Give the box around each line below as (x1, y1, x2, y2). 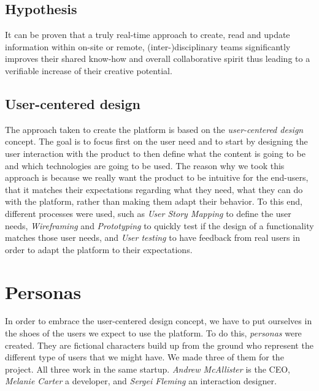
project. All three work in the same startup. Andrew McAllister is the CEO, (5, 362, 290, 375)
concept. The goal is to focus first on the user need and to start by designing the (5, 135, 308, 148)
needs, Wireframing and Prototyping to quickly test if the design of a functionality (5, 219, 314, 232)
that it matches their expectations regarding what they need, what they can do (5, 183, 303, 195)
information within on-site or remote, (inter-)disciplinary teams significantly (5, 40, 291, 53)
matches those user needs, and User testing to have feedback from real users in (5, 231, 300, 244)
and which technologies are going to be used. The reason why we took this (5, 159, 285, 172)
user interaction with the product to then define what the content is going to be (5, 146, 306, 159)
